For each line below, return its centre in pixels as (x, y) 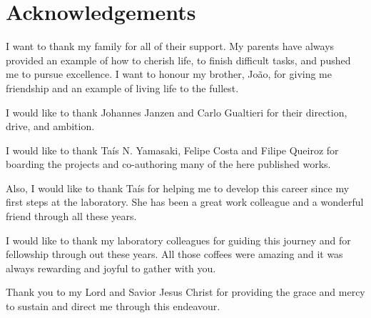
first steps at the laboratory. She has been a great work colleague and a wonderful (185, 202)
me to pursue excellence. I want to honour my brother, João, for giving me (169, 74)
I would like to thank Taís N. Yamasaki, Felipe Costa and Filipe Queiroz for (172, 150)
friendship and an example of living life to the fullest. (122, 88)
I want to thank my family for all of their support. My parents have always (170, 46)
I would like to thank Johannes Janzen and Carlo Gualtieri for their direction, (177, 112)
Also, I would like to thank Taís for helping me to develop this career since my (178, 188)
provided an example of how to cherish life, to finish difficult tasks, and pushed (178, 60)
